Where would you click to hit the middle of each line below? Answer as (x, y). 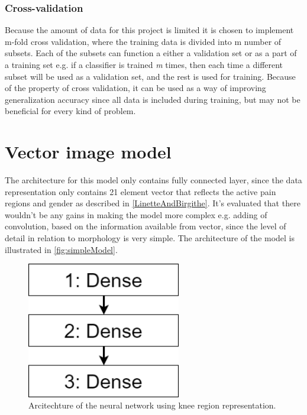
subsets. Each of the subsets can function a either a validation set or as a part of (151, 53)
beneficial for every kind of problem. (70, 111)
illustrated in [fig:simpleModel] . (61, 249)
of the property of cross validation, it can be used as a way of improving (135, 88)
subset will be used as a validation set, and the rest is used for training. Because (150, 76)
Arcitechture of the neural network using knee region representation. (152, 405)
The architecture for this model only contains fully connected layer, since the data (153, 180)
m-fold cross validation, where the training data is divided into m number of (143, 41)
